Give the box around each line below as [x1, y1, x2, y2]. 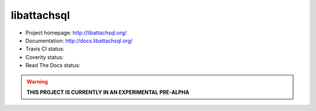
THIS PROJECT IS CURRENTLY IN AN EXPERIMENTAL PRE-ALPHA [26, 88, 190, 96]
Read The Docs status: [25, 62, 80, 69]
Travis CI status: [25, 46, 64, 53]
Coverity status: [25, 53, 64, 61]
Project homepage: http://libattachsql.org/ [25, 29, 127, 36]
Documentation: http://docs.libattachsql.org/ [25, 37, 133, 44]
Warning [26, 78, 48, 85]
